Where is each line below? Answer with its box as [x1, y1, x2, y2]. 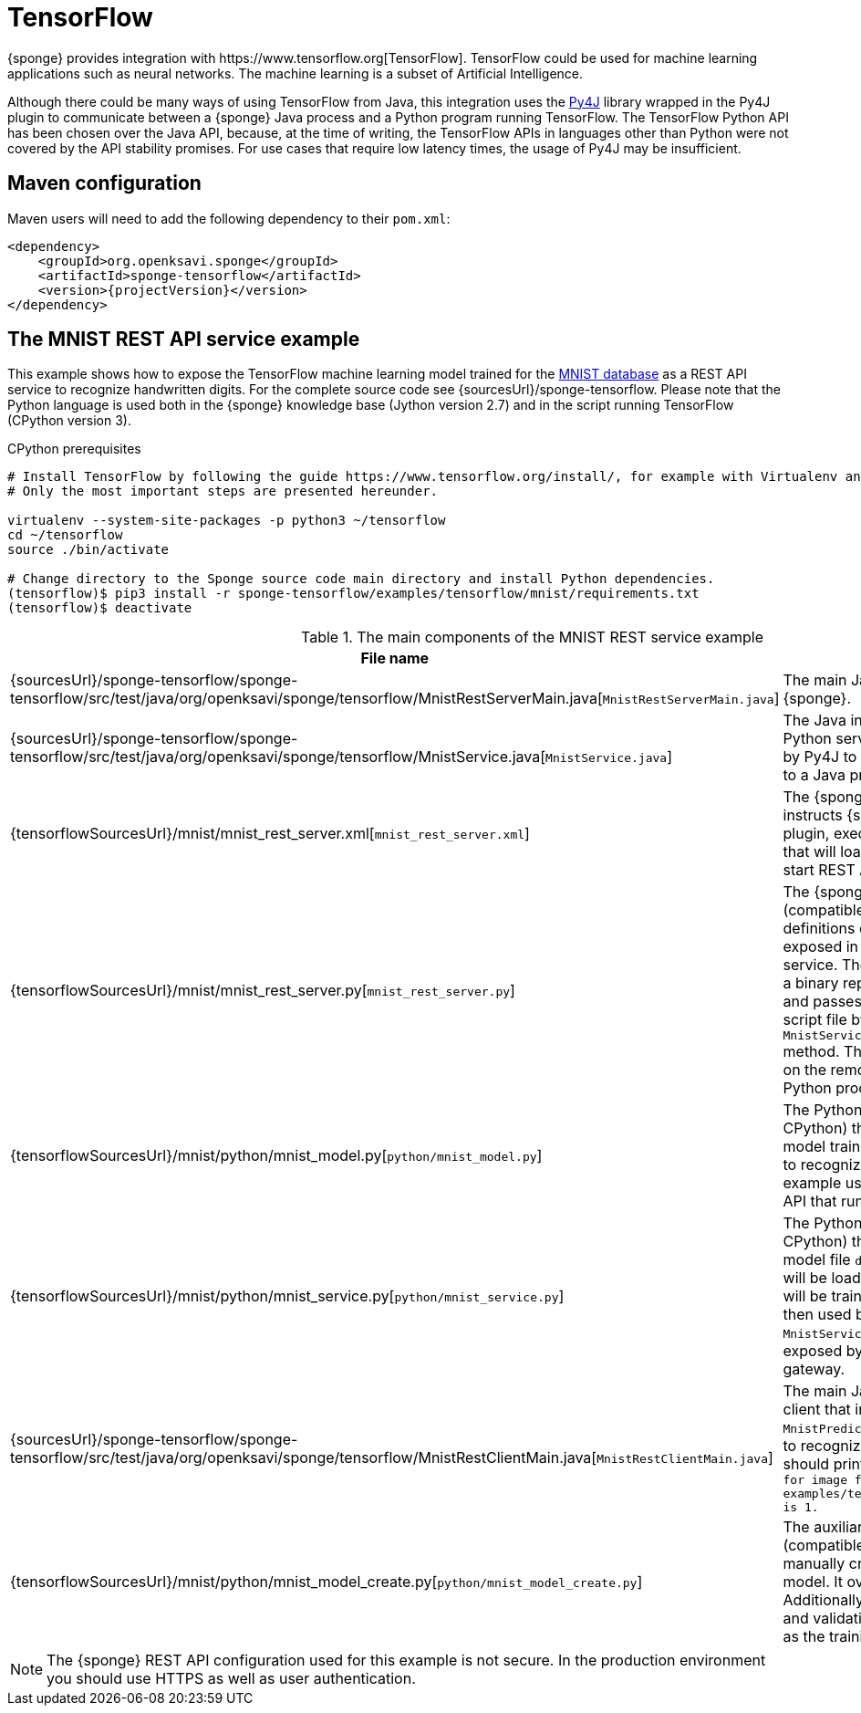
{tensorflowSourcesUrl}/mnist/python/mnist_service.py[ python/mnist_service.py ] [10, 1287, 565, 1306]
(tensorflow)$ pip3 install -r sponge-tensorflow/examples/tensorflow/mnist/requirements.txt [7, 586, 700, 601]
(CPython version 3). [7, 413, 132, 429]
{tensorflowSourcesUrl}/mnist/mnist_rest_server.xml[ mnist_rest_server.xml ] [10, 824, 530, 843]
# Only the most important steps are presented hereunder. [7, 484, 439, 499]
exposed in [783, 937, 859, 956]
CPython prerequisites [7, 441, 141, 457]
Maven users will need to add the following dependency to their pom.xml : [7, 210, 451, 226]
